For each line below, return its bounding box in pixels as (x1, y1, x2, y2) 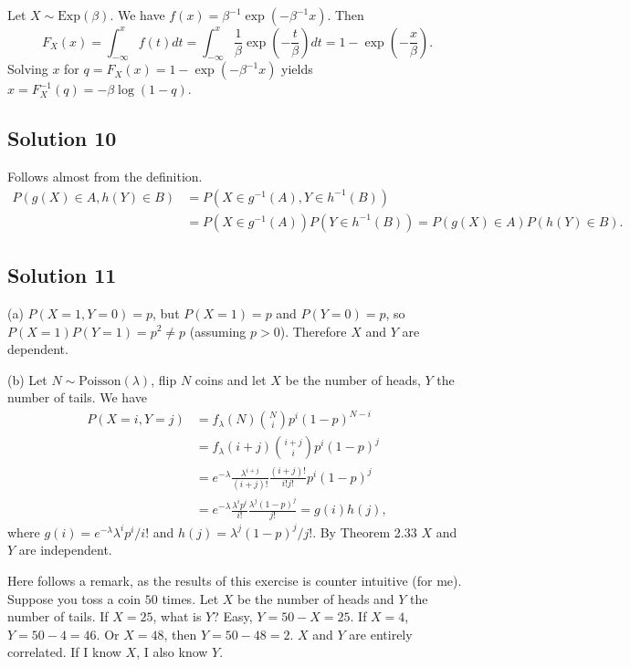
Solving (7, 59, 48, 78)
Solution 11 (7, 261, 117, 289)
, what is (152, 607, 202, 626)
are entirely (349, 624, 413, 643)
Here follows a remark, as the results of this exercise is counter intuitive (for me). (7, 571, 462, 590)
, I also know (136, 642, 208, 662)
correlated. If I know (7, 642, 121, 662)
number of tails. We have (7, 388, 147, 407)
